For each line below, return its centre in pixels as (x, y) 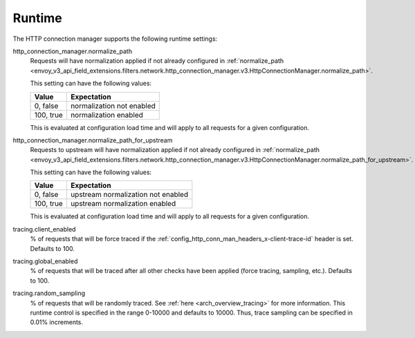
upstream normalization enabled (123, 204)
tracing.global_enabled (45, 261)
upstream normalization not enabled (129, 195)
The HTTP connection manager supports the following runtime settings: (115, 39)
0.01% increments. (56, 322)
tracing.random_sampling (49, 293)
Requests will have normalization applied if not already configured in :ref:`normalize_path (157, 61)
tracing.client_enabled (44, 229)
